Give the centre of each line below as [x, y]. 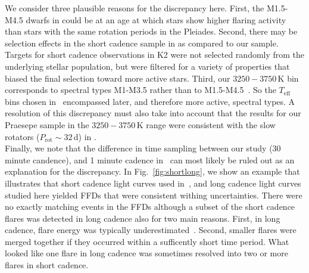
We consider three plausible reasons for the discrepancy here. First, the [135, 8]
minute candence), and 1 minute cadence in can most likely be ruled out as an [150, 159]
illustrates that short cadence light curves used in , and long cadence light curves [153, 183]
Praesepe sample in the [47, 124]
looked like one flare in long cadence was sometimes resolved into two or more [146, 253]
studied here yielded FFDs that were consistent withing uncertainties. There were [154, 195]
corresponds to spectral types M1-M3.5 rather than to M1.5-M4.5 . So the [141, 90]
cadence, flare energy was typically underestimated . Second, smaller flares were [151, 230]
